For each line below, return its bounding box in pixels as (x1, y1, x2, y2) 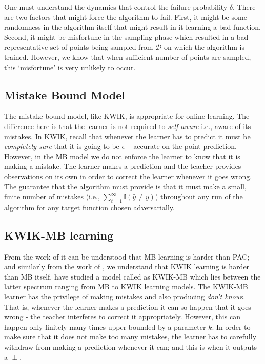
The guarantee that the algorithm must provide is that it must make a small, (4, 181, 247, 191)
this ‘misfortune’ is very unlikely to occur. (4, 61, 136, 72)
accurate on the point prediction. (133, 141, 237, 152)
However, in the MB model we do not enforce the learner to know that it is (4, 151, 240, 161)
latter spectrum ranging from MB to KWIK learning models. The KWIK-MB (4, 281, 248, 292)
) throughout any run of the (155, 191, 243, 202)
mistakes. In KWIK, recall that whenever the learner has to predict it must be (4, 131, 251, 141)
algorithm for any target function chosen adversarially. (4, 202, 175, 212)
